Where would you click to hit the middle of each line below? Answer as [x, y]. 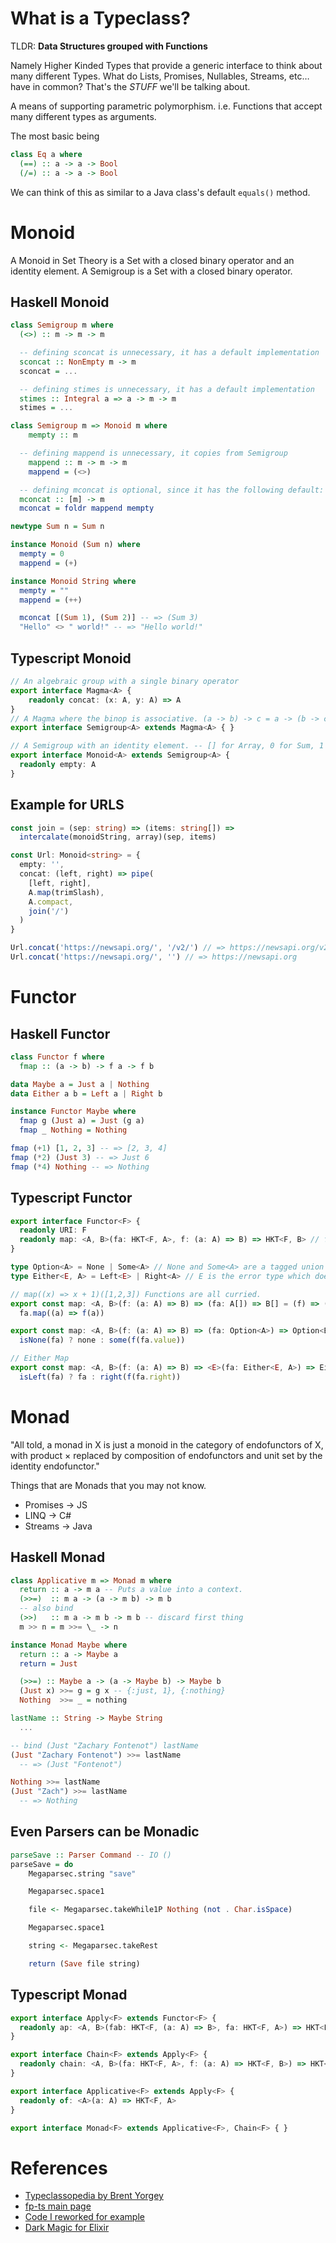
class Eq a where [46, 154]
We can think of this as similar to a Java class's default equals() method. [160, 192]
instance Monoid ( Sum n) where [75, 545]
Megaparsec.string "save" [82, 1873]
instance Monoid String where [73, 581]
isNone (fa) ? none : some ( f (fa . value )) [102, 1340]
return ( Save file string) [84, 1963]
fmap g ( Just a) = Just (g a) [82, 1121]
